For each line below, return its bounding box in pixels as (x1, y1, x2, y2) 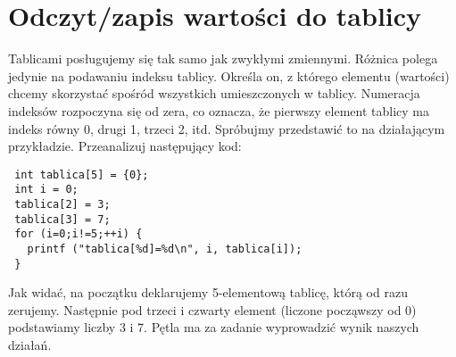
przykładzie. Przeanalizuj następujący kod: (8, 137, 242, 155)
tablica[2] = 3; (14, 198, 111, 211)
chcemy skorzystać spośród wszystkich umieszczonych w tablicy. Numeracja (8, 84, 420, 103)
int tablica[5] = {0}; (14, 168, 149, 181)
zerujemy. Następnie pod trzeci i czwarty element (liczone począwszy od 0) (8, 300, 417, 319)
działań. (8, 336, 52, 354)
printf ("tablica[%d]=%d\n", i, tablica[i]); (27, 242, 303, 255)
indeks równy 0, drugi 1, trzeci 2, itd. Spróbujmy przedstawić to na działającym (8, 119, 445, 137)
